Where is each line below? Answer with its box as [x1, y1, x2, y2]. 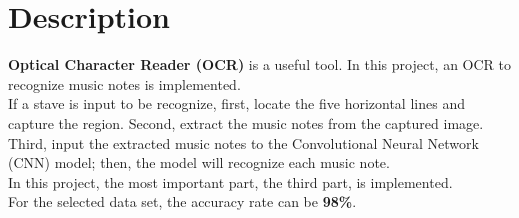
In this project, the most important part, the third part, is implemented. [8, 171, 453, 192]
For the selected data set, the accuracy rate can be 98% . [8, 191, 357, 212]
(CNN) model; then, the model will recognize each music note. [8, 152, 390, 173]
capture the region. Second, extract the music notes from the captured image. [8, 112, 484, 133]
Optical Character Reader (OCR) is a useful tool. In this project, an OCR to [8, 54, 512, 75]
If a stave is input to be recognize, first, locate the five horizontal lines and [8, 93, 465, 114]
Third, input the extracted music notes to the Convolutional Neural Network [8, 132, 479, 153]
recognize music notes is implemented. [8, 73, 241, 94]
